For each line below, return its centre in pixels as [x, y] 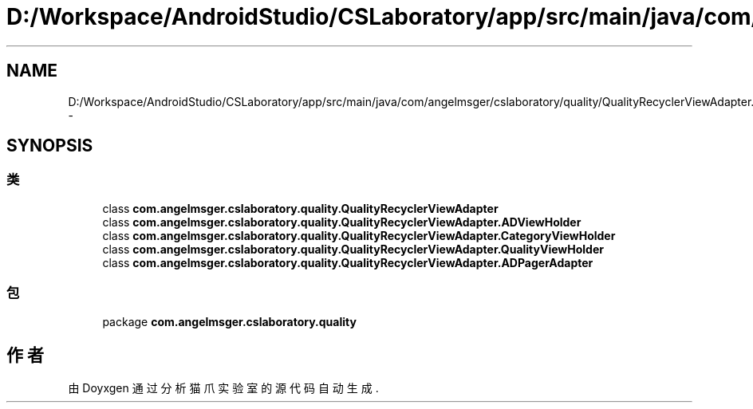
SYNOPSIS [50, 146]
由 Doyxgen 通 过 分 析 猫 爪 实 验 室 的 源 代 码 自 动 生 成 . [223, 388]
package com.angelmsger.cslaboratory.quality [229, 321]
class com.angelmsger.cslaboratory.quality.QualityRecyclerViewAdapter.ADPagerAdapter [348, 262]
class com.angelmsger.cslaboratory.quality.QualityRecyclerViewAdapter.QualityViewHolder [353, 249]
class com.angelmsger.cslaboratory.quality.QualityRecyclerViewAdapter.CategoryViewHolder [359, 235]
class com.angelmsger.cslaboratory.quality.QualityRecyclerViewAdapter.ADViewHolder [342, 222]
